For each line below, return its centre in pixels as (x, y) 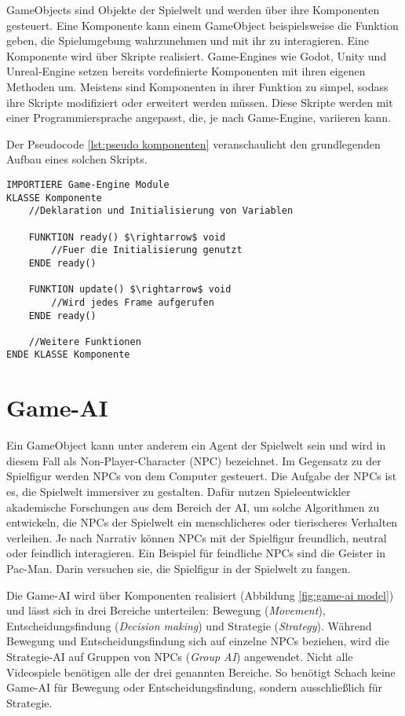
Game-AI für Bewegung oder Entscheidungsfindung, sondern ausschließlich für (195, 687)
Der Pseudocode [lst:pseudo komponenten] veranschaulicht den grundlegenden (193, 143)
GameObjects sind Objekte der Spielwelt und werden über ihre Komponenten (193, 9)
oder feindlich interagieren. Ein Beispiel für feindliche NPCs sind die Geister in (196, 553)
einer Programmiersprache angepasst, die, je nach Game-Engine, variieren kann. (199, 117)
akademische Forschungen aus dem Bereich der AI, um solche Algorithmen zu (193, 507)
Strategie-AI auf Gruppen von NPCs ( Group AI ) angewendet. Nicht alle (180, 656)
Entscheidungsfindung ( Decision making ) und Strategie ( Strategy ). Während (189, 625)
